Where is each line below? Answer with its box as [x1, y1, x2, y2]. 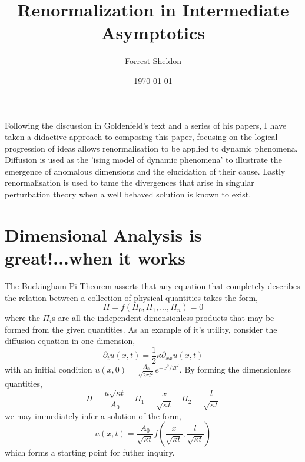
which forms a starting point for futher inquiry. [5, 446, 175, 458]
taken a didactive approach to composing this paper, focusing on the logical [5, 130, 278, 143]
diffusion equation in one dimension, [5, 334, 135, 347]
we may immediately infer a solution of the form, [5, 409, 181, 421]
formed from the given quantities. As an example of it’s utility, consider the [5, 323, 277, 335]
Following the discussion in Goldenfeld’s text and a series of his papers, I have [5, 119, 287, 131]
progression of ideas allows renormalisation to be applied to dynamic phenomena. [5, 142, 298, 154]
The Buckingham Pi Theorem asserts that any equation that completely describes [5, 279, 300, 292]
